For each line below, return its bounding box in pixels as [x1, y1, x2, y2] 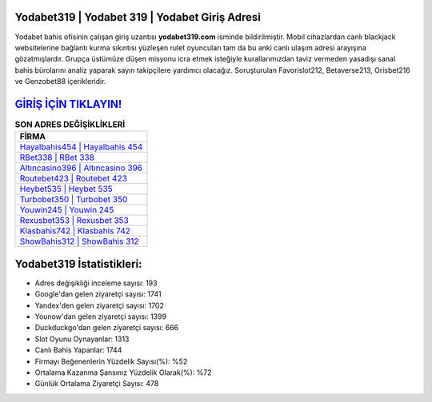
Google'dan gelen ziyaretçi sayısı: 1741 [34, 289, 162, 299]
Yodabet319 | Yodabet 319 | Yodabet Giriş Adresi [14, 10, 262, 24]
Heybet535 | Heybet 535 [19, 184, 113, 195]
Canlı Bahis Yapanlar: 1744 [34, 345, 122, 355]
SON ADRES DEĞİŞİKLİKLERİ [14, 119, 126, 130]
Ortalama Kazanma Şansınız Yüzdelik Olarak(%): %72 [34, 368, 212, 377]
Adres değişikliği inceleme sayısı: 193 [34, 278, 158, 288]
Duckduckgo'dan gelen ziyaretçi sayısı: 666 [34, 323, 179, 332]
